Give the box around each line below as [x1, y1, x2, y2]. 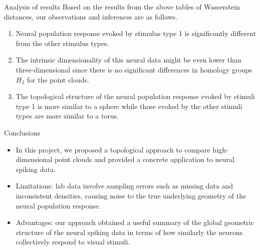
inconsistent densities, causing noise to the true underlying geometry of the [16, 190, 246, 200]
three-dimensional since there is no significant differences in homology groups [16, 64, 252, 74]
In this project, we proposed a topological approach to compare [16, 144, 210, 154]
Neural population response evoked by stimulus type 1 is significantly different [16, 28, 256, 38]
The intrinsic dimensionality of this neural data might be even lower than [16, 54, 241, 65]
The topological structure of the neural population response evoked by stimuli [16, 91, 255, 101]
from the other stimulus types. [16, 37, 109, 48]
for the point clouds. [27, 74, 89, 84]
